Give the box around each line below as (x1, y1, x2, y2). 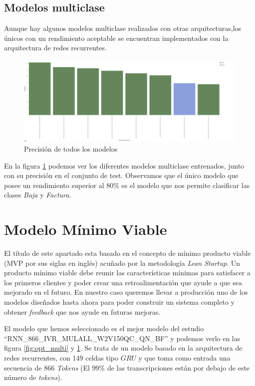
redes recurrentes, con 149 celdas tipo (4, 352, 119, 363)
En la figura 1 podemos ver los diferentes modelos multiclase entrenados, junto (4, 160, 245, 171)
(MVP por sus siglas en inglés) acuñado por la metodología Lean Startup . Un (4, 257, 240, 268)
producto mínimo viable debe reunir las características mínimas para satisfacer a (4, 267, 251, 278)
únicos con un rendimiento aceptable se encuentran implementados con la (4, 32, 229, 43)
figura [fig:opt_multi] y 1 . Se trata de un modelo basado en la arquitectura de (4, 343, 243, 353)
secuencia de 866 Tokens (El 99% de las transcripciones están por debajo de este (4, 362, 250, 373)
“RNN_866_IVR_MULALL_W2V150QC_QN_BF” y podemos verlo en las (4, 333, 241, 343)
